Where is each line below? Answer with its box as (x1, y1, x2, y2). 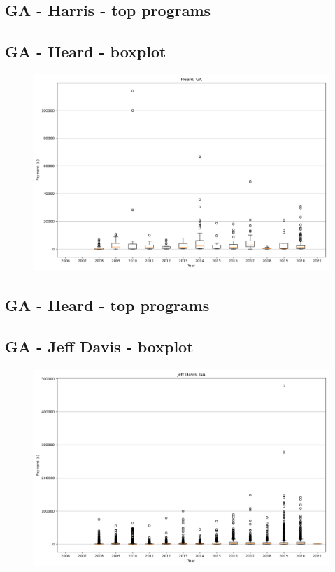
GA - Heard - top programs (5, 294, 210, 316)
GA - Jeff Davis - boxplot (5, 336, 194, 357)
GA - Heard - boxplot (5, 41, 166, 62)
